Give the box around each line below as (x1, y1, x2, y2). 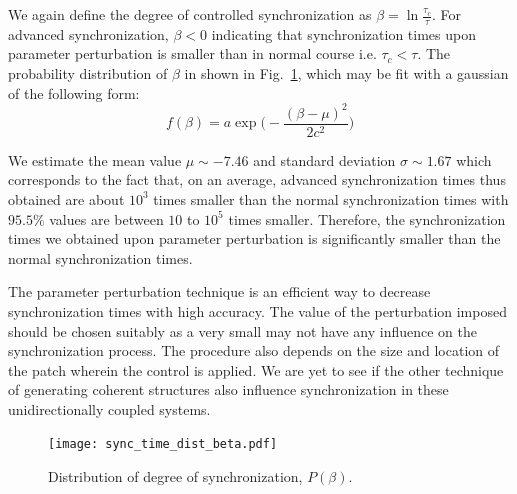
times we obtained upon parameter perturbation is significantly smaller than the (8, 228, 501, 249)
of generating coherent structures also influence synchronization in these (8, 379, 449, 400)
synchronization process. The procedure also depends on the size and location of (8, 340, 500, 361)
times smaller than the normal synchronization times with (153, 188, 509, 209)
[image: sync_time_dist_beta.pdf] (48, 437, 278, 452)
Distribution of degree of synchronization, (48, 466, 303, 487)
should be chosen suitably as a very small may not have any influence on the (8, 320, 478, 341)
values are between (49, 208, 164, 229)
